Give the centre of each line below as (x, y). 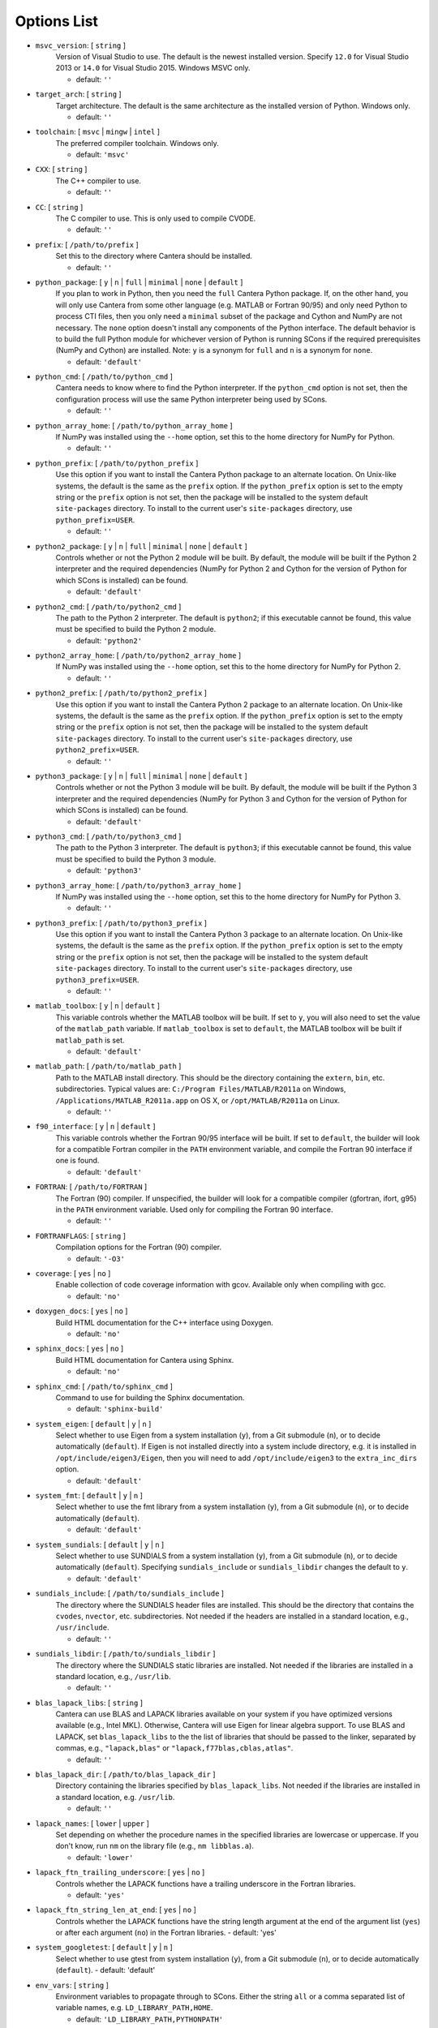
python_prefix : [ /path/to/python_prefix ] (117, 463)
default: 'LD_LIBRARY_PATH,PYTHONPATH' (149, 2019)
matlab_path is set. (90, 1040)
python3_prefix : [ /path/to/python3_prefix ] (121, 923)
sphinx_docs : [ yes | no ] (79, 1349)
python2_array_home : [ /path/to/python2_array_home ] (138, 655)
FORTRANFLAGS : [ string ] (80, 1235)
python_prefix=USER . (95, 520)
